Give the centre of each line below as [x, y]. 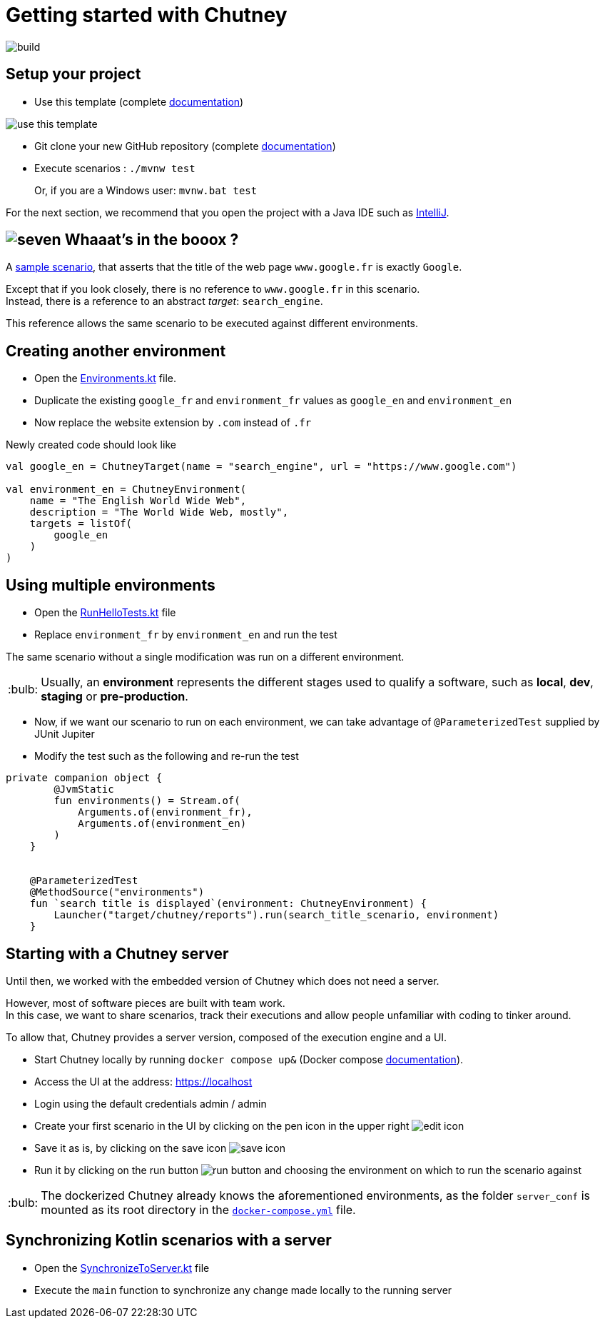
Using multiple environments [111, 585]
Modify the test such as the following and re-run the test [167, 756]
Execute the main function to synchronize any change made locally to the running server [243, 1290]
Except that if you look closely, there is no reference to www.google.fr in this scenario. [213, 289]
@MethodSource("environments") [117, 892]
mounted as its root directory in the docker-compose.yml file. [198, 1209]
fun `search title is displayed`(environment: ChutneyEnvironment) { [228, 904]
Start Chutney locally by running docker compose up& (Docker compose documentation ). [249, 1059]
